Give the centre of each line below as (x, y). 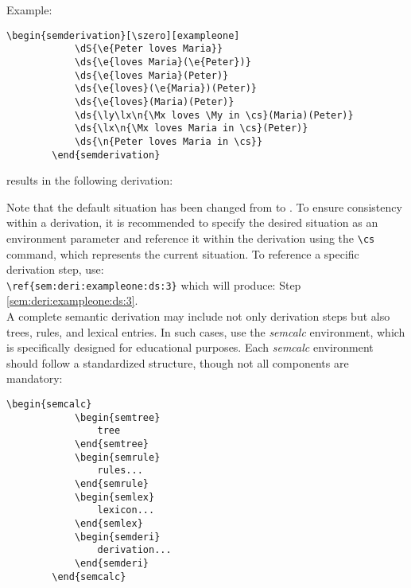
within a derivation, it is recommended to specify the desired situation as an (192, 222)
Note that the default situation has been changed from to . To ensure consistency (204, 206)
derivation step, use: (55, 269)
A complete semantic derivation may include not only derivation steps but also (198, 316)
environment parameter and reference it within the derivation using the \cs (191, 238)
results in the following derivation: (90, 180)
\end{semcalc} (89, 576)
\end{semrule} (111, 483)
